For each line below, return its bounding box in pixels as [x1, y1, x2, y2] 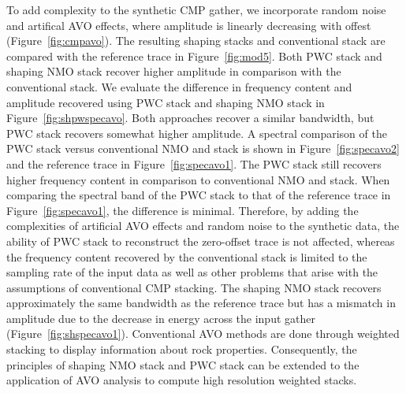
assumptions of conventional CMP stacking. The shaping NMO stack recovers [6, 279, 382, 295]
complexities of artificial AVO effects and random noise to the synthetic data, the [6, 217, 400, 234]
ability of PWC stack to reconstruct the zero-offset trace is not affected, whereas [6, 232, 395, 249]
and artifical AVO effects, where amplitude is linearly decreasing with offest [6, 17, 371, 33]
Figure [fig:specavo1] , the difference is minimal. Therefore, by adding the [6, 202, 359, 218]
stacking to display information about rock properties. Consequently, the [6, 341, 357, 358]
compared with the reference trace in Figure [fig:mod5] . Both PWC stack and [6, 47, 382, 64]
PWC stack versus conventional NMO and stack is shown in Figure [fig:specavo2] [6, 140, 400, 157]
